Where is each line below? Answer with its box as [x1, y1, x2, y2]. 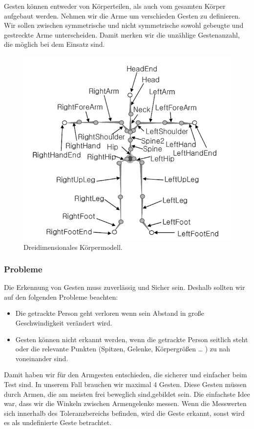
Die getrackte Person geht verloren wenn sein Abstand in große [15, 308, 204, 318]
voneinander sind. [15, 353, 68, 363]
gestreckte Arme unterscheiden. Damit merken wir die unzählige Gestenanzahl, [4, 29, 240, 40]
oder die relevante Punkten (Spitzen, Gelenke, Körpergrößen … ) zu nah [15, 344, 231, 354]
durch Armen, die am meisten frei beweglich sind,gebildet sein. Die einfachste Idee [4, 388, 250, 399]
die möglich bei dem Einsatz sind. [4, 39, 105, 49]
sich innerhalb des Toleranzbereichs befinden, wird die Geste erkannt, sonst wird [4, 408, 245, 418]
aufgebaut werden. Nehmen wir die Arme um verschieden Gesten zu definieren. [4, 10, 240, 20]
